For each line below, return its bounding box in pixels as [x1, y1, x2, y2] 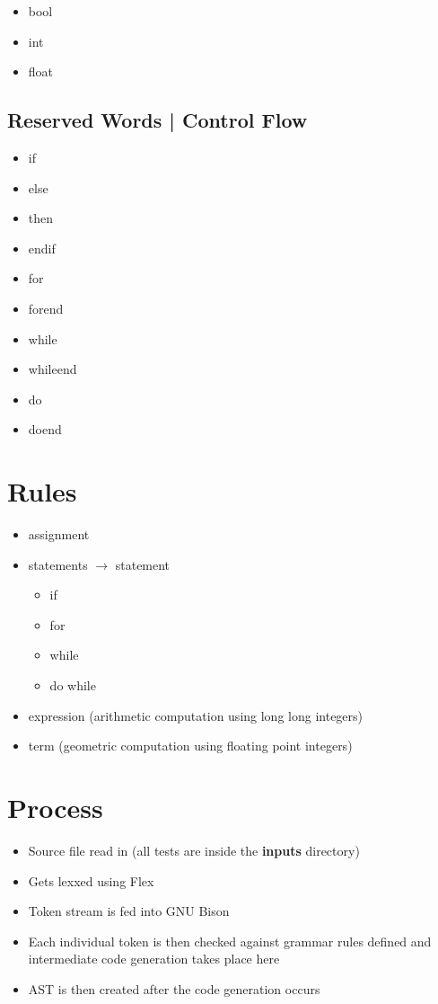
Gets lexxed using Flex [28, 871, 154, 890]
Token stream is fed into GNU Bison [28, 902, 230, 920]
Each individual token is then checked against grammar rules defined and [28, 931, 432, 950]
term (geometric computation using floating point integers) [28, 736, 353, 755]
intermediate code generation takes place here [28, 949, 280, 968]
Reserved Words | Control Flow [7, 106, 308, 134]
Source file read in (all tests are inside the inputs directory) [28, 840, 360, 859]
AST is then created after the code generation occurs [28, 979, 320, 998]
